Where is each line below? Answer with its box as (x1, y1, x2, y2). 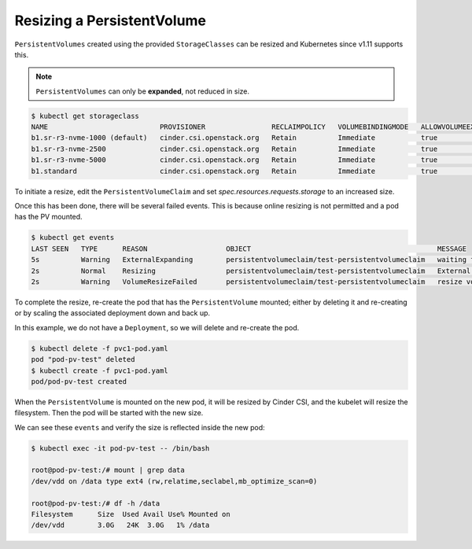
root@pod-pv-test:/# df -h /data (31, 499, 160, 507)
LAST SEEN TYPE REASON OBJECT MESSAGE (31, 244, 467, 253)
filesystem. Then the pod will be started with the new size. (14, 408, 204, 418)
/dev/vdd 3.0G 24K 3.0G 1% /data (31, 521, 210, 530)
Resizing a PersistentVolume (14, 12, 207, 29)
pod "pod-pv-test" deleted (31, 355, 135, 364)
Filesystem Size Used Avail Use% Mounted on (31, 510, 231, 518)
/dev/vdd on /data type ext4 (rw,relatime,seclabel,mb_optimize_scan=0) (31, 477, 318, 485)
